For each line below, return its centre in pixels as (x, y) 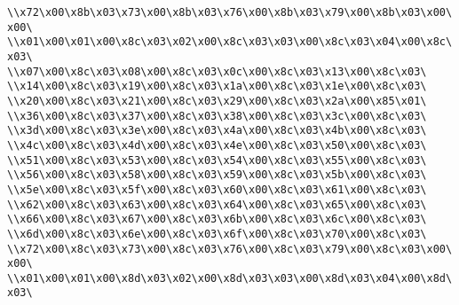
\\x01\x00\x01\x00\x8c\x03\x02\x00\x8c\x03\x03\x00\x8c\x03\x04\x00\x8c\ (230, 42)
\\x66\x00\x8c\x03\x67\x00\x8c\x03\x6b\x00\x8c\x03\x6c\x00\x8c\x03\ (217, 219)
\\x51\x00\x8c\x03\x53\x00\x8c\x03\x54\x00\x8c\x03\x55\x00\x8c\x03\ (217, 160)
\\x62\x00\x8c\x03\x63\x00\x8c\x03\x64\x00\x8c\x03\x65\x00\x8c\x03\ (217, 204)
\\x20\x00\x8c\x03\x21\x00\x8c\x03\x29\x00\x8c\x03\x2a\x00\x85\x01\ (217, 101)
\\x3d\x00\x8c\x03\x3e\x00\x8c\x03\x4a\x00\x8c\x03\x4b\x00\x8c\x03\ (217, 131)
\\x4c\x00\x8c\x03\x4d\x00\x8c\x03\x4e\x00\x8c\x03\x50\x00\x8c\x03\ (217, 145)
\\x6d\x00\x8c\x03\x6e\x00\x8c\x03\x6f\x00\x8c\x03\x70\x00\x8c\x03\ (217, 234)
